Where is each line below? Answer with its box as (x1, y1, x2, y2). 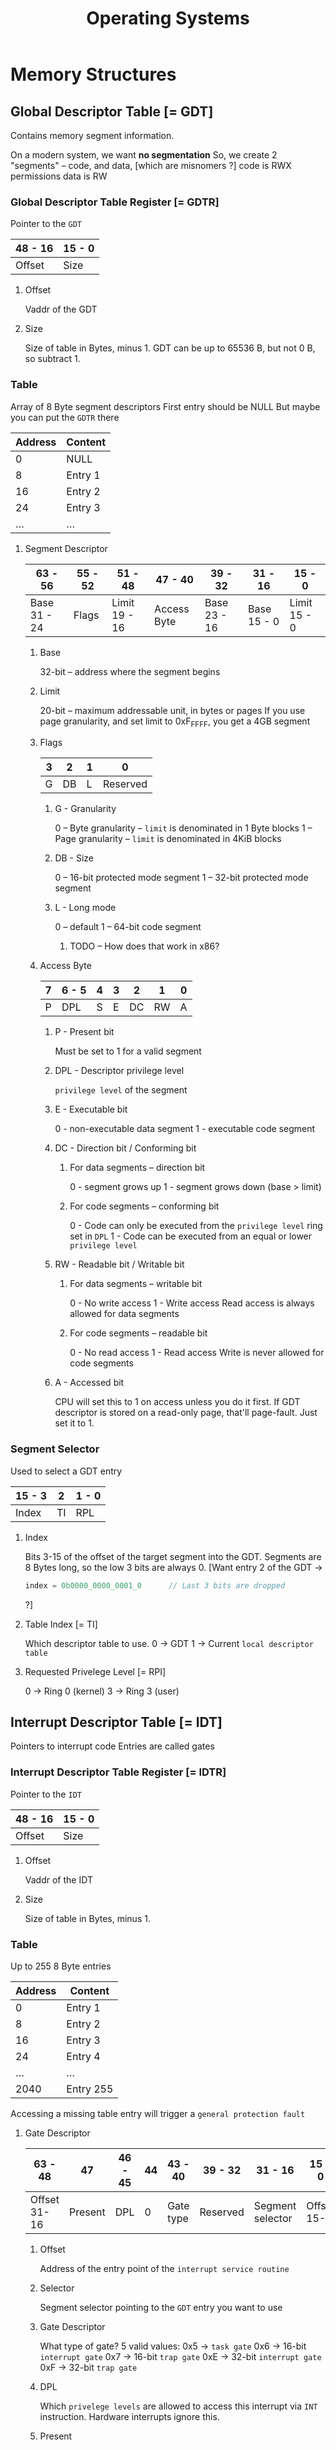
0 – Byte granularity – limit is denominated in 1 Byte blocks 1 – (54, 822, 313, 834)
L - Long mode (54, 902, 117, 914)
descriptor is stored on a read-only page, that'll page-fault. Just (54, 1407, 318, 1419)
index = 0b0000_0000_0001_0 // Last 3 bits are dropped (24, 1580, 286, 1591)
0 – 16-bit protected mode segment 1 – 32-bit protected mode (54, 872, 309, 884)
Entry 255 (66, 2082, 114, 2096)
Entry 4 (66, 2049, 101, 2063)
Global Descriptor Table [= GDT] (10, 103, 214, 120)
